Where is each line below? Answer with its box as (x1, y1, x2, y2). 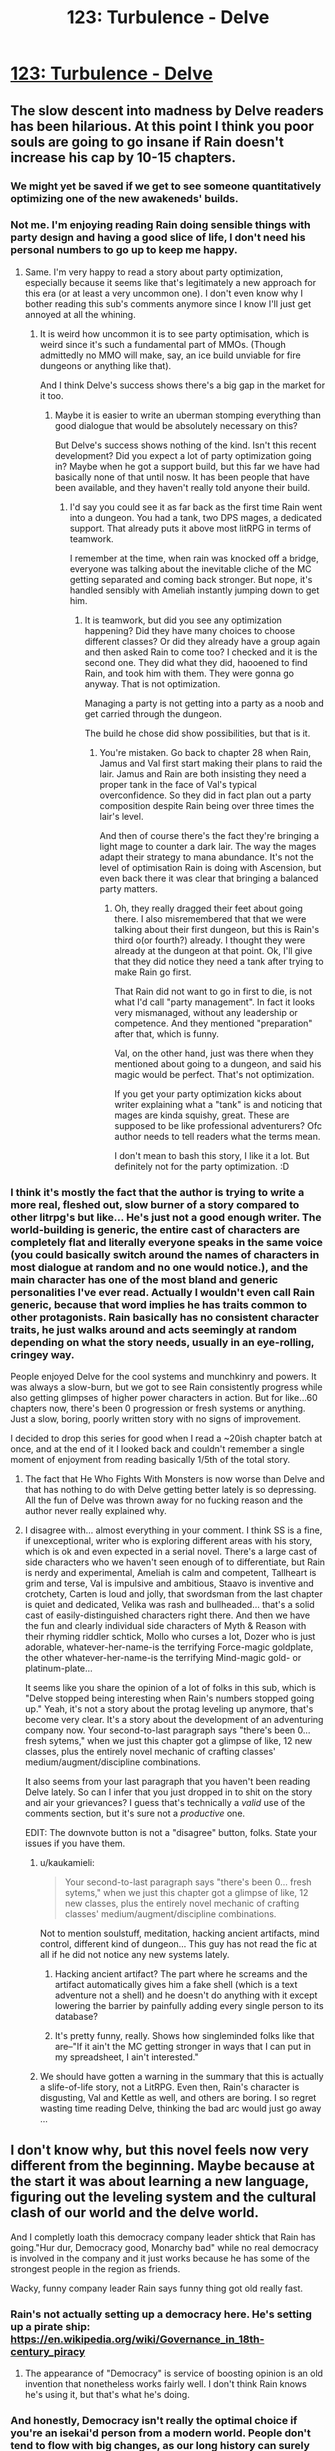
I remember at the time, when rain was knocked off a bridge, (69, 552, 319, 564)
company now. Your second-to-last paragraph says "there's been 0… (24, 1724, 311, 1736)
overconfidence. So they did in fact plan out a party (99, 789, 312, 801)
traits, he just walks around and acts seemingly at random (10, 1322, 297, 1336)
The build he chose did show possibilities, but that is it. (84, 727, 311, 739)
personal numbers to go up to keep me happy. (10, 243, 238, 257)
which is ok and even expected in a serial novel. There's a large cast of (24, 1546, 318, 1558)
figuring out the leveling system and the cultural (10, 2189, 317, 2206)
